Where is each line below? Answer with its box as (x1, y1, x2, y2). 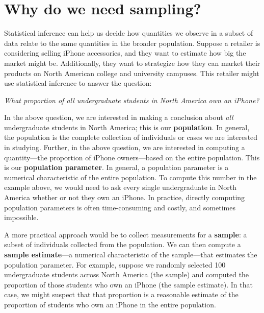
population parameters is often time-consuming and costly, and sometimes (4, 202, 235, 212)
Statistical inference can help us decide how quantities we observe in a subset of (4, 28, 253, 38)
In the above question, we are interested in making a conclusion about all (4, 112, 233, 123)
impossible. (4, 212, 39, 223)
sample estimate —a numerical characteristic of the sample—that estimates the (4, 249, 257, 259)
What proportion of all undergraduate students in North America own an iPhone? (4, 94, 259, 105)
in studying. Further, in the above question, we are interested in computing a (4, 142, 245, 153)
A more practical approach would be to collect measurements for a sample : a (4, 229, 247, 239)
